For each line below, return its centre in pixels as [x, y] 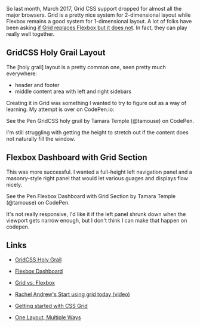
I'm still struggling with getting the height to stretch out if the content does [98, 132]
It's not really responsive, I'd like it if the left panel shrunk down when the [96, 214]
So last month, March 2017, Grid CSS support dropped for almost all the [94, 9]
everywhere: [22, 73]
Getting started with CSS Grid [51, 306]
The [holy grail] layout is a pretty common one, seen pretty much [86, 67]
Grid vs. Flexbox [35, 283]
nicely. [14, 184]
